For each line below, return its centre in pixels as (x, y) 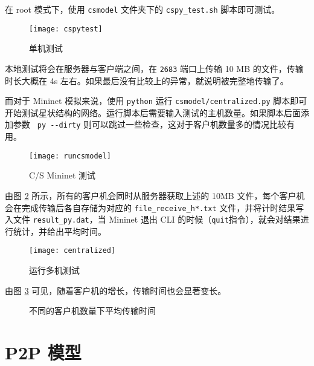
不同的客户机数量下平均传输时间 (92, 311)
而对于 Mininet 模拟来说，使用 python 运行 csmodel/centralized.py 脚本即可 (156, 101)
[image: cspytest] (66, 29)
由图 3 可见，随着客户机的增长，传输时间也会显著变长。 (116, 290)
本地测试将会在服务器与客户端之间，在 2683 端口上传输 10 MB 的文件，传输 (154, 68)
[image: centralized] (72, 251)
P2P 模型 (43, 352)
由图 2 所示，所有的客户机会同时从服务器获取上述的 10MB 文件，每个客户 (151, 195)
